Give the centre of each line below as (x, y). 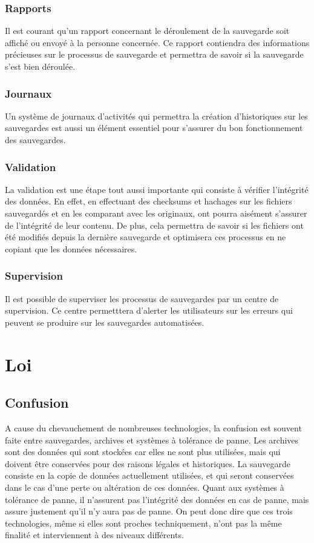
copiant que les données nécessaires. (71, 248)
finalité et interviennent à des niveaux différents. (94, 535)
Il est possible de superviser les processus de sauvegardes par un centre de (142, 298)
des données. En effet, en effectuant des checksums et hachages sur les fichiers (149, 201)
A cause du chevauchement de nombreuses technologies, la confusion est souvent (153, 427)
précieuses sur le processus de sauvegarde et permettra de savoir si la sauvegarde (154, 54)
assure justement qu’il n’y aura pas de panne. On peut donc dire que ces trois (149, 511)
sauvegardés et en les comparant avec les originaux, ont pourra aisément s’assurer (156, 213)
